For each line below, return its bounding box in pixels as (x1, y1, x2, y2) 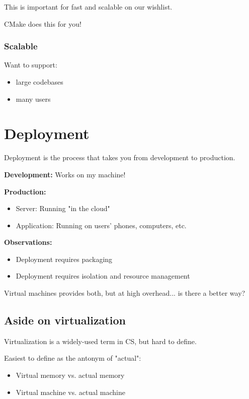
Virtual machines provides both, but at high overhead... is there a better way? (4, 288, 245, 298)
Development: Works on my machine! (4, 169, 126, 179)
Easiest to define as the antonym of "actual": (4, 353, 141, 363)
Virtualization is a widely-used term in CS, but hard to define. (4, 336, 197, 346)
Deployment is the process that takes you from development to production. (4, 152, 235, 163)
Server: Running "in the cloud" (16, 203, 110, 214)
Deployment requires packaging (16, 253, 113, 264)
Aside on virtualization (4, 312, 126, 328)
